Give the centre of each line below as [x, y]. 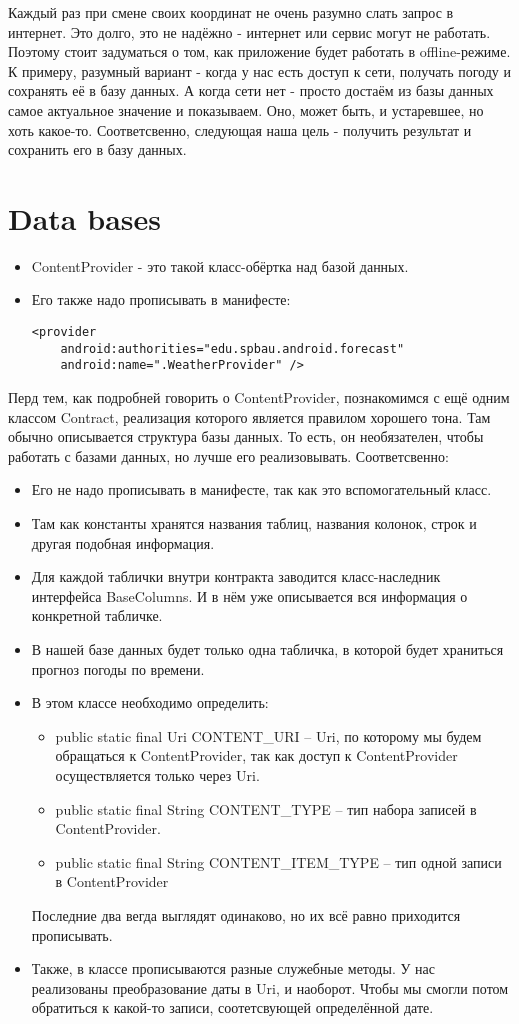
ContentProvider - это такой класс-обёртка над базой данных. [220, 265]
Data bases [84, 217]
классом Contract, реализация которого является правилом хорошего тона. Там [249, 416]
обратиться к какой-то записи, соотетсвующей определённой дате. [232, 1007]
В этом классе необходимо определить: [150, 702]
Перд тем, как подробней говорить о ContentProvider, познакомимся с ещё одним [259, 397]
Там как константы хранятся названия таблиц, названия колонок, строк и [254, 523]
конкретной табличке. [97, 615]
